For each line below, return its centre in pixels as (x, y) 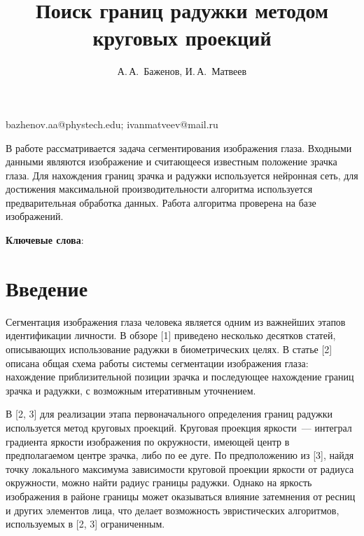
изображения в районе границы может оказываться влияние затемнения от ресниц (181, 496)
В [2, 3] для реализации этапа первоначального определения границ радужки (169, 414)
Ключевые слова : (45, 240)
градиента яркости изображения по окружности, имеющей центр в (148, 441)
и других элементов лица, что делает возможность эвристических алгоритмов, (173, 510)
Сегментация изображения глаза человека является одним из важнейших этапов (176, 321)
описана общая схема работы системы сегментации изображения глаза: (157, 363)
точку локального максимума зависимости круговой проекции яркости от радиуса (180, 468)
